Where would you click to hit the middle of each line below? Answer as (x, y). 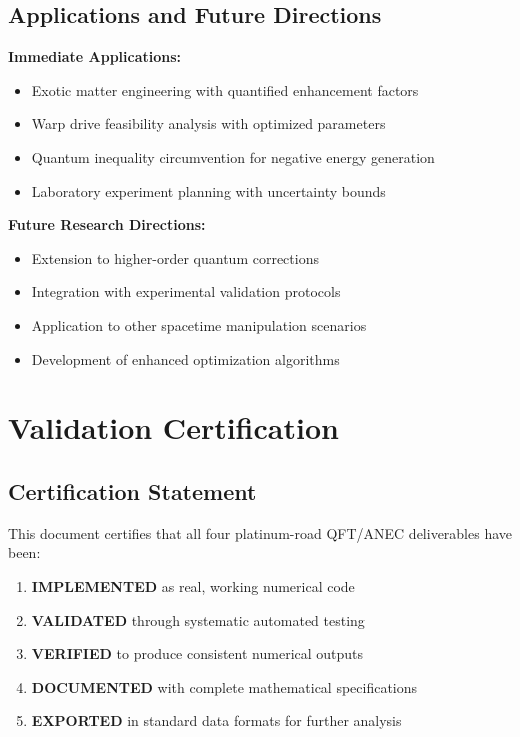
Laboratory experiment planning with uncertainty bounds (208, 190)
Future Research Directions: (107, 224)
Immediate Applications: (95, 56)
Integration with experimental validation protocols (186, 291)
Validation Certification (173, 427)
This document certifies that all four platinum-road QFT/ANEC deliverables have (260, 532)
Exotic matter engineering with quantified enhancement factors (225, 89)
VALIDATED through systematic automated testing (198, 619)
